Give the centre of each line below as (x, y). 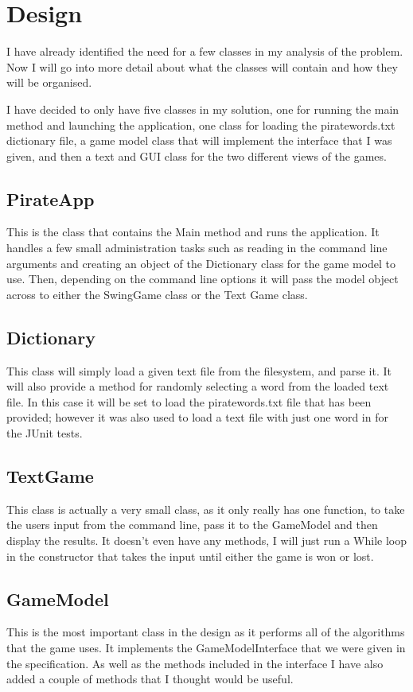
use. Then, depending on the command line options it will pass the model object (203, 279)
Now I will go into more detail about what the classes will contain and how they (202, 66)
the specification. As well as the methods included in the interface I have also (195, 663)
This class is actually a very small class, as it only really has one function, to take (206, 509)
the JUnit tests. (45, 433)
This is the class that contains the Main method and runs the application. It (193, 232)
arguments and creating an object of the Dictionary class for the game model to (201, 263)
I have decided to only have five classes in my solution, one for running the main (203, 109)
